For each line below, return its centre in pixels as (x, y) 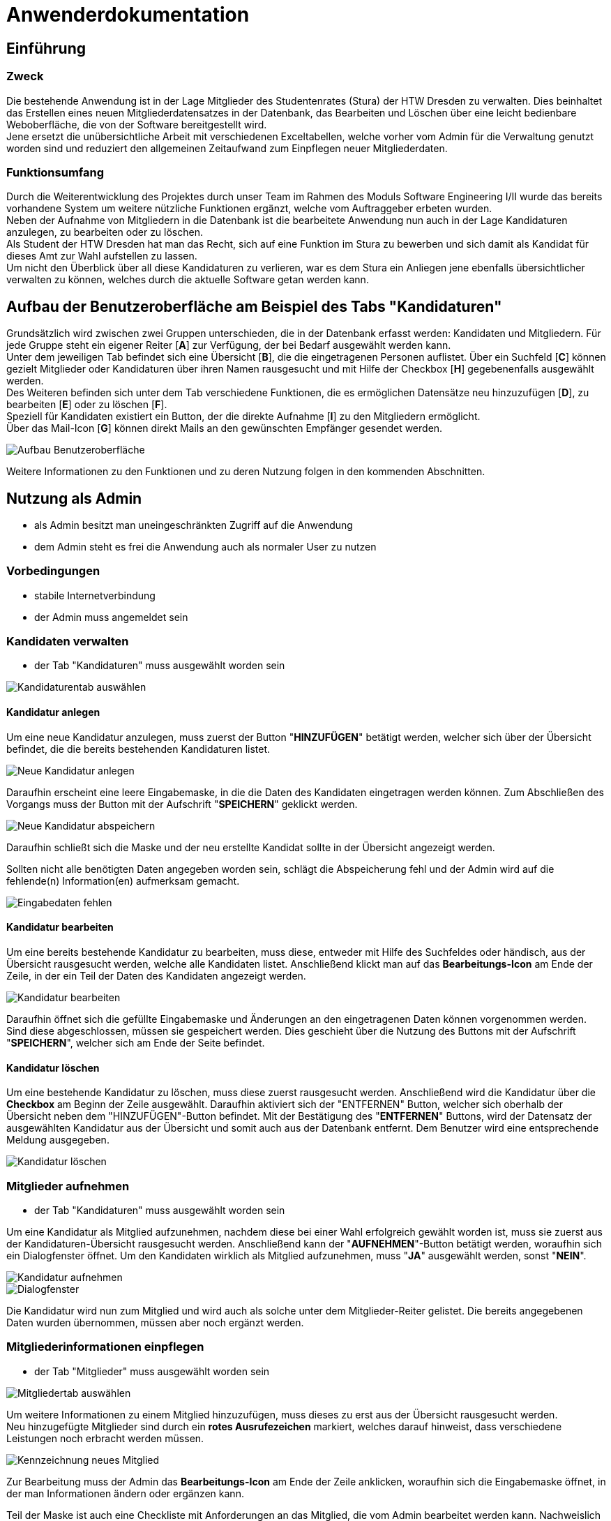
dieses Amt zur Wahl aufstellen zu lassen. (102, 256)
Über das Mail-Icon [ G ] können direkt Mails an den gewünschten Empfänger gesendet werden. (225, 428)
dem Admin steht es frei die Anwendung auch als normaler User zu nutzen (205, 546)
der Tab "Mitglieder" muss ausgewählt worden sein (152, 1371)
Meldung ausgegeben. (58, 1140)
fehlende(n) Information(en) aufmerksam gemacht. (123, 881)
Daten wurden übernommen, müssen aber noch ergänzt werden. (155, 1322)
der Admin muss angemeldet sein (111, 617)
